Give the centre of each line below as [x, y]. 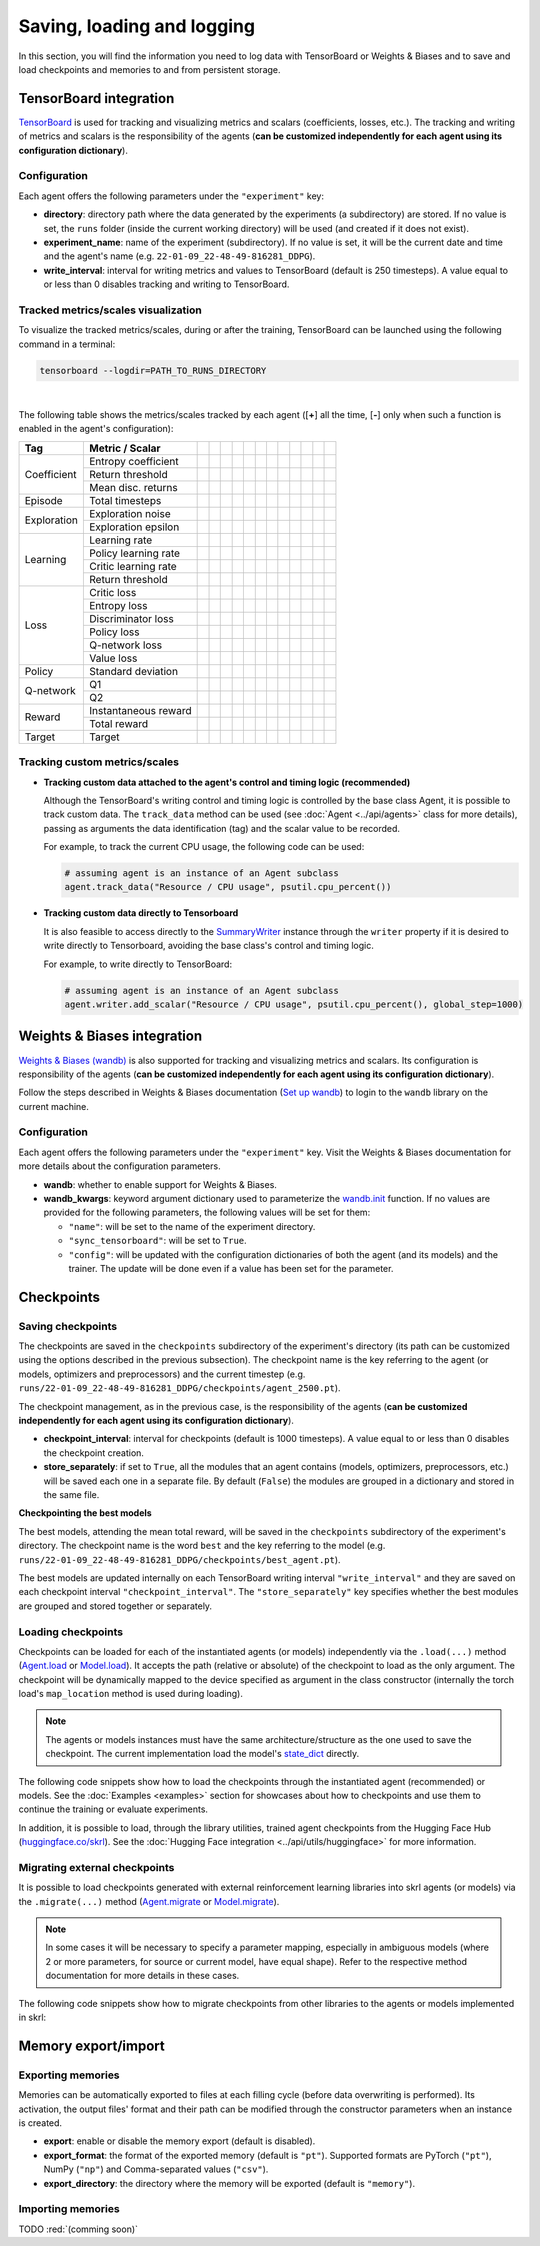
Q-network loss [125, 645]
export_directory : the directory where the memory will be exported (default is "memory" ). [229, 2183]
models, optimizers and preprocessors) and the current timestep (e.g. [162, 1374]
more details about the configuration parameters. [119, 1166]
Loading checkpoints [71, 1632]
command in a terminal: [67, 344]
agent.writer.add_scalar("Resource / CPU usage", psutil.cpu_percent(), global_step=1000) [294, 1004]
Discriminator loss [131, 618]
